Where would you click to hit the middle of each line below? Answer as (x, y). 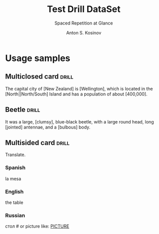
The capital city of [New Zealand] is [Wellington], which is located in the (79, 88)
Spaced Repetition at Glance (84, 23)
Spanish (15, 167)
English (14, 191)
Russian (15, 215)
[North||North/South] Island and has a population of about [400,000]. (77, 94)
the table (14, 202)
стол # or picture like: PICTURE (37, 226)
